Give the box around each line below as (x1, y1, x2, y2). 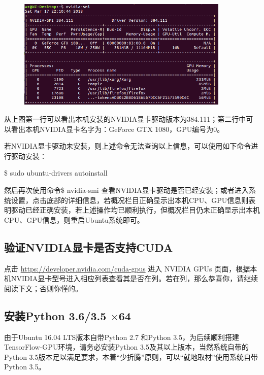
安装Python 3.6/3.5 (4, 308, 107, 323)
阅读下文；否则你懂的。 (4, 283, 82, 293)
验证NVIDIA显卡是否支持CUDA (4, 239, 173, 255)
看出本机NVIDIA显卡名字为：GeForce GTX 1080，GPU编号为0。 (11, 123, 224, 134)
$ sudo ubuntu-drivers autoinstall (4, 167, 108, 178)
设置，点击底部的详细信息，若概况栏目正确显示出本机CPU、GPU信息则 (11, 194, 249, 205)
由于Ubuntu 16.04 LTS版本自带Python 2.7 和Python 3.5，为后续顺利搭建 (4, 331, 240, 342)
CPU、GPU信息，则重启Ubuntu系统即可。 (4, 214, 144, 225)
